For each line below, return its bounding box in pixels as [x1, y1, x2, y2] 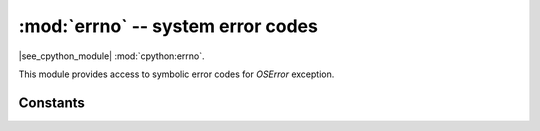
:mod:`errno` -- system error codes [18, 15, 319, 37]
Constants [18, 94, 85, 111]
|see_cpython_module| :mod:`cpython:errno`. [18, 50, 205, 62]
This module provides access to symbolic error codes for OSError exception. [18, 68, 335, 80]
